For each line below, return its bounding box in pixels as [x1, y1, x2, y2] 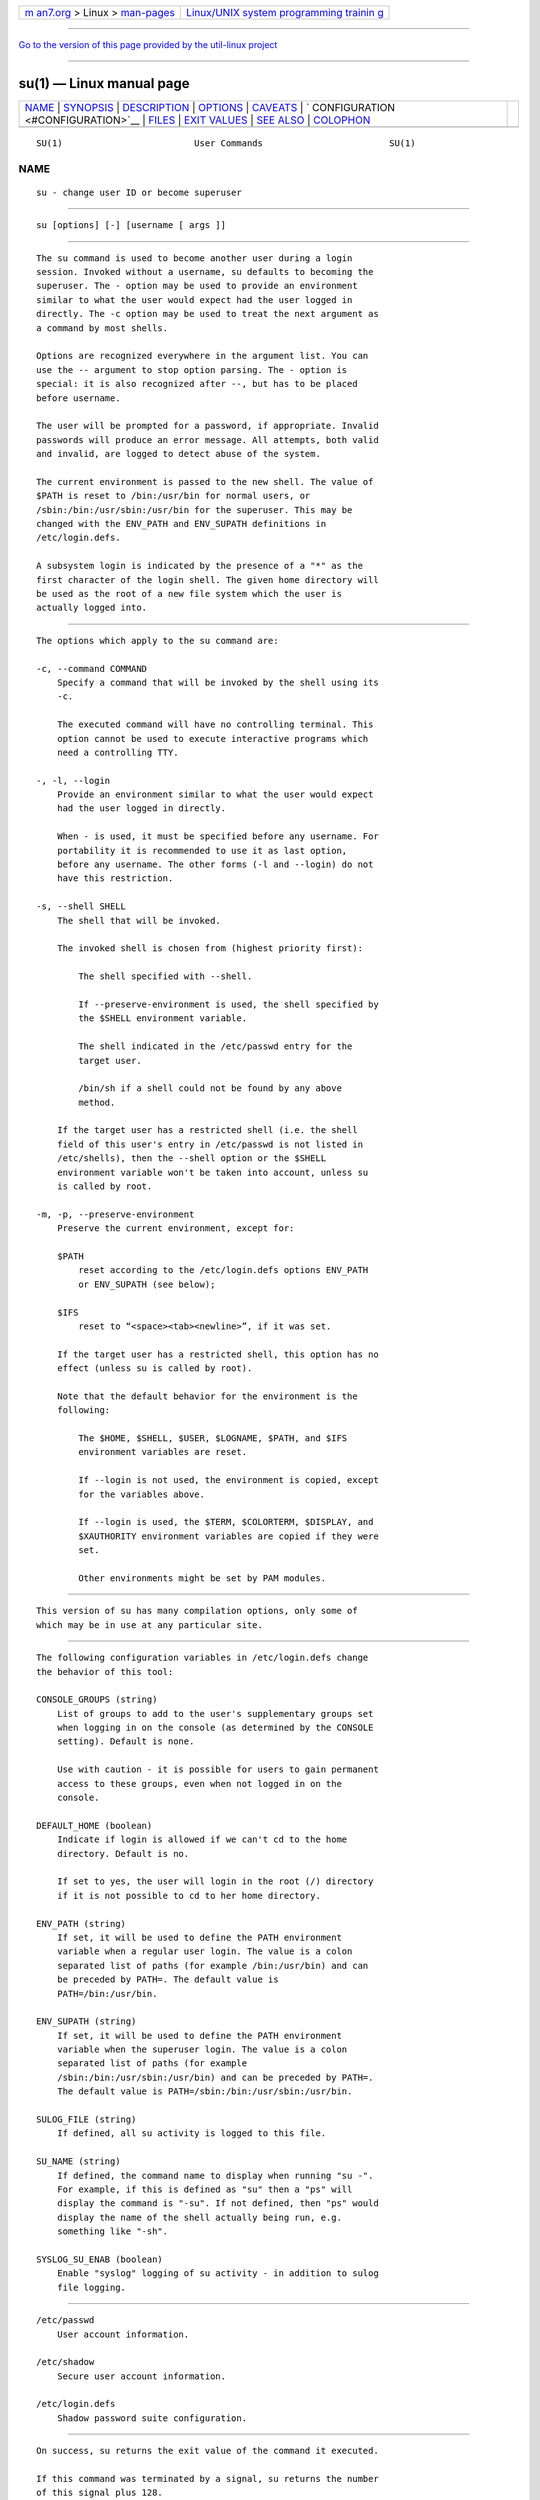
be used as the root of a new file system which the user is [36, 588, 342, 600]
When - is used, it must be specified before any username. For [56, 831, 379, 842]
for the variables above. [78, 1488, 205, 1500]
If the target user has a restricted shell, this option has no [56, 1348, 379, 1360]
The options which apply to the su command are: [36, 635, 279, 646]
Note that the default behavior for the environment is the [56, 1390, 359, 1402]
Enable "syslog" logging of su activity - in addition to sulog [56, 2268, 379, 2279]
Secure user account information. [56, 2370, 227, 2382]
